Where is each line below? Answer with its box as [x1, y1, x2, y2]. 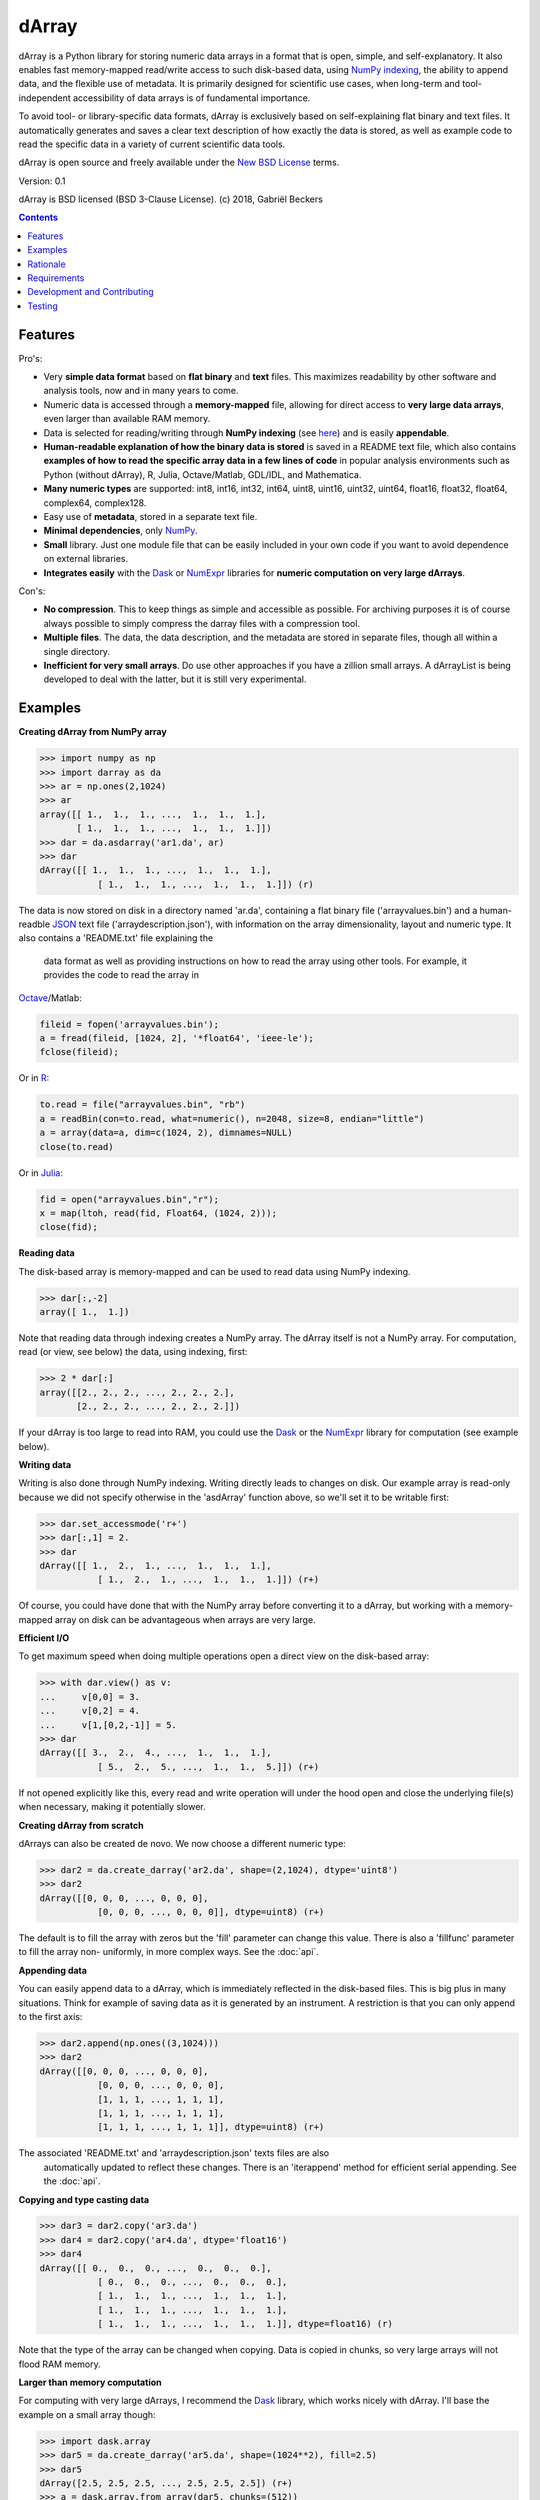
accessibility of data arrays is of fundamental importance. [72, 91, 311, 104]
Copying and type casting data [18, 2193, 150, 2205]
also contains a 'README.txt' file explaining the [18, 932, 214, 944]
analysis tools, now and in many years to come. [43, 385, 239, 397]
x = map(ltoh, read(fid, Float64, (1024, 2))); [39, 1207, 277, 1219]
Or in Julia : [18, 1166, 64, 1179]
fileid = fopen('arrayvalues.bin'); [39, 1018, 220, 1030]
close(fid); [39, 1221, 99, 1233]
